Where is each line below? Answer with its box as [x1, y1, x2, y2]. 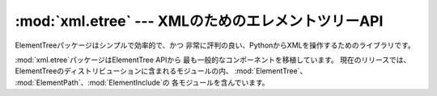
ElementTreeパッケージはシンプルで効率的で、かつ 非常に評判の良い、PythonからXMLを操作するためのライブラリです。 [15, 40, 416, 50]
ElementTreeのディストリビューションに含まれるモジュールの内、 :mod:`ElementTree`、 [15, 66, 308, 76]
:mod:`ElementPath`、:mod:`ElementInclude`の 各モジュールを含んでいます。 [15, 77, 270, 87]
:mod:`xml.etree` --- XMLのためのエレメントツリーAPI [15, 12, 384, 30]
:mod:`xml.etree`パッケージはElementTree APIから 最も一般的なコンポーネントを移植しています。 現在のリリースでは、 [15, 55, 411, 65]
